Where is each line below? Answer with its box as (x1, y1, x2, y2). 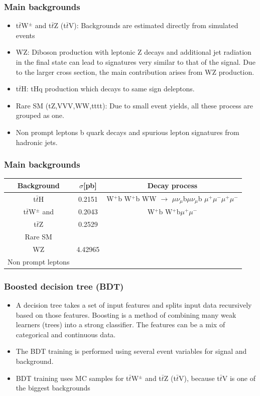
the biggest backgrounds (16, 382, 90, 393)
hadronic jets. (16, 137, 58, 147)
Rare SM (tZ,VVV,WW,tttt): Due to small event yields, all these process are (16, 100, 253, 110)
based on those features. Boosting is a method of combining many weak (16, 309, 236, 320)
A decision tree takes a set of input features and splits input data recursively (16, 300, 252, 310)
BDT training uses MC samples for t (16, 372, 129, 383)
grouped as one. (16, 110, 64, 120)
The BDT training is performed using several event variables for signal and (16, 346, 247, 356)
